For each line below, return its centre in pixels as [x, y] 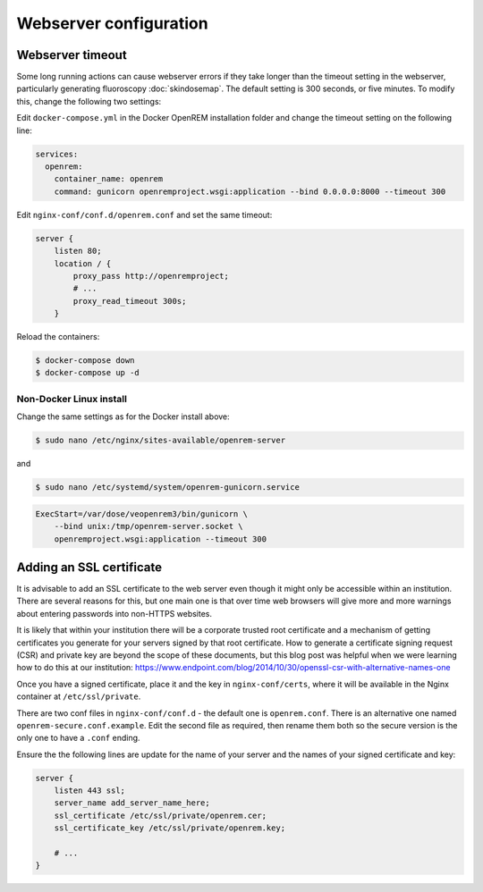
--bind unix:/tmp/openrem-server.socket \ [148, 526]
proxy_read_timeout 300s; [130, 301]
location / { [83, 263]
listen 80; [78, 251]
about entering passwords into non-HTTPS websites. [114, 613]
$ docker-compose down [85, 361]
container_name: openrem [109, 179]
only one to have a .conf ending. [78, 738]
